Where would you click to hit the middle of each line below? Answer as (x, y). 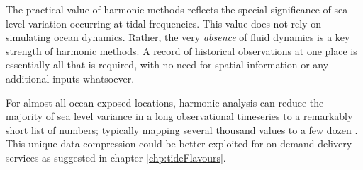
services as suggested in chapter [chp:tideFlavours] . (116, 157)
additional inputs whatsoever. (70, 78)
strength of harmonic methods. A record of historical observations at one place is (181, 50)
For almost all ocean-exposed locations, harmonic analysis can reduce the (165, 102)
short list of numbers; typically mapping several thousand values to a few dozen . (182, 129)
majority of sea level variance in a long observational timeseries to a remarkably (179, 116)
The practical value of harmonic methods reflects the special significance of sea (177, 9)
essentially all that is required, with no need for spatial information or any (167, 65)
